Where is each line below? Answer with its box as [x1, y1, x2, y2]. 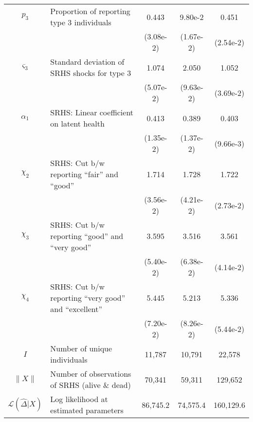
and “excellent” [50, 303, 103, 314]
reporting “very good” [50, 292, 126, 303]
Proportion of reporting [50, 5, 130, 17]
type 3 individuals [50, 17, 111, 28]
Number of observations [50, 368, 131, 379]
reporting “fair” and [50, 168, 119, 180]
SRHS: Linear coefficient [50, 107, 134, 118]
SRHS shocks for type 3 [50, 67, 131, 78]
